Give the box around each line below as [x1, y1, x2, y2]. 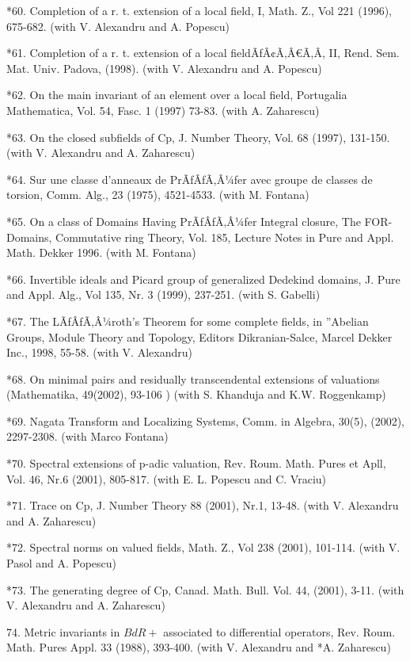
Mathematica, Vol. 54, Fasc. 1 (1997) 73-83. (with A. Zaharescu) [6, 101, 320, 118]
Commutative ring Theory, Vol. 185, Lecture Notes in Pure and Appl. [55, 228, 394, 245]
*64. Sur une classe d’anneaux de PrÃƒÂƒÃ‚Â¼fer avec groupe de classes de [6, 170, 373, 187]
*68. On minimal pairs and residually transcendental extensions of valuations [6, 370, 380, 387]
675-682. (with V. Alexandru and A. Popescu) [6, 17, 230, 34]
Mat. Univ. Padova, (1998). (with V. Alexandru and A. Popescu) [6, 59, 322, 76]
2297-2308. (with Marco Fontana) [6, 428, 169, 445]
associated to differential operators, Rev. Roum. [163, 623, 396, 640]
